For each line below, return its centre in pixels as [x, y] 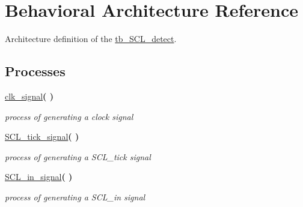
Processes [35, 71]
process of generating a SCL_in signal [75, 196]
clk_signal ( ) [29, 96]
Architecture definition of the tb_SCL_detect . [91, 39]
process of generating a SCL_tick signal [78, 156]
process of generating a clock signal [69, 116]
